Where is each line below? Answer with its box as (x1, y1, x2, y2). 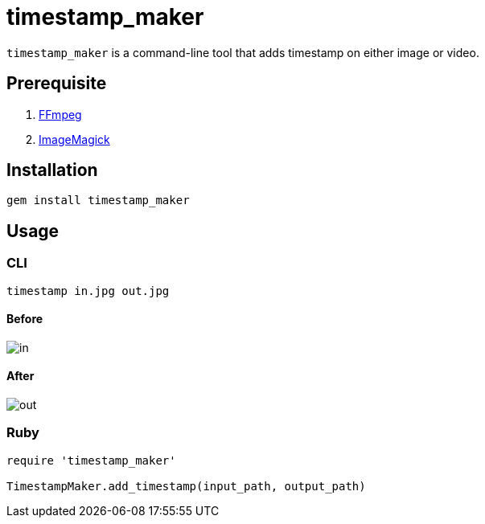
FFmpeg (39, 107, 82, 121)
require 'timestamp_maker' (6, 453, 176, 467)
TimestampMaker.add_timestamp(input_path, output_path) (6, 479, 366, 493)
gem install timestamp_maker (6, 194, 190, 207)
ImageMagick (39, 132, 110, 146)
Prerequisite (6, 73, 107, 94)
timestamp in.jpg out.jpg (6, 284, 170, 297)
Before (6, 312, 43, 326)
